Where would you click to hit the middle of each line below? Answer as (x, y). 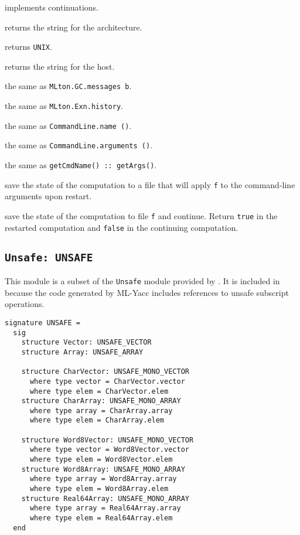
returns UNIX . (28, 47)
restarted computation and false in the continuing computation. (122, 227)
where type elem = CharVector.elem (99, 391)
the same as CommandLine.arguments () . (79, 145)
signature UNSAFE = (42, 323)
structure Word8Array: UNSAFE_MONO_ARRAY (103, 469)
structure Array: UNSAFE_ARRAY (82, 352)
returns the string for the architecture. (74, 27)
